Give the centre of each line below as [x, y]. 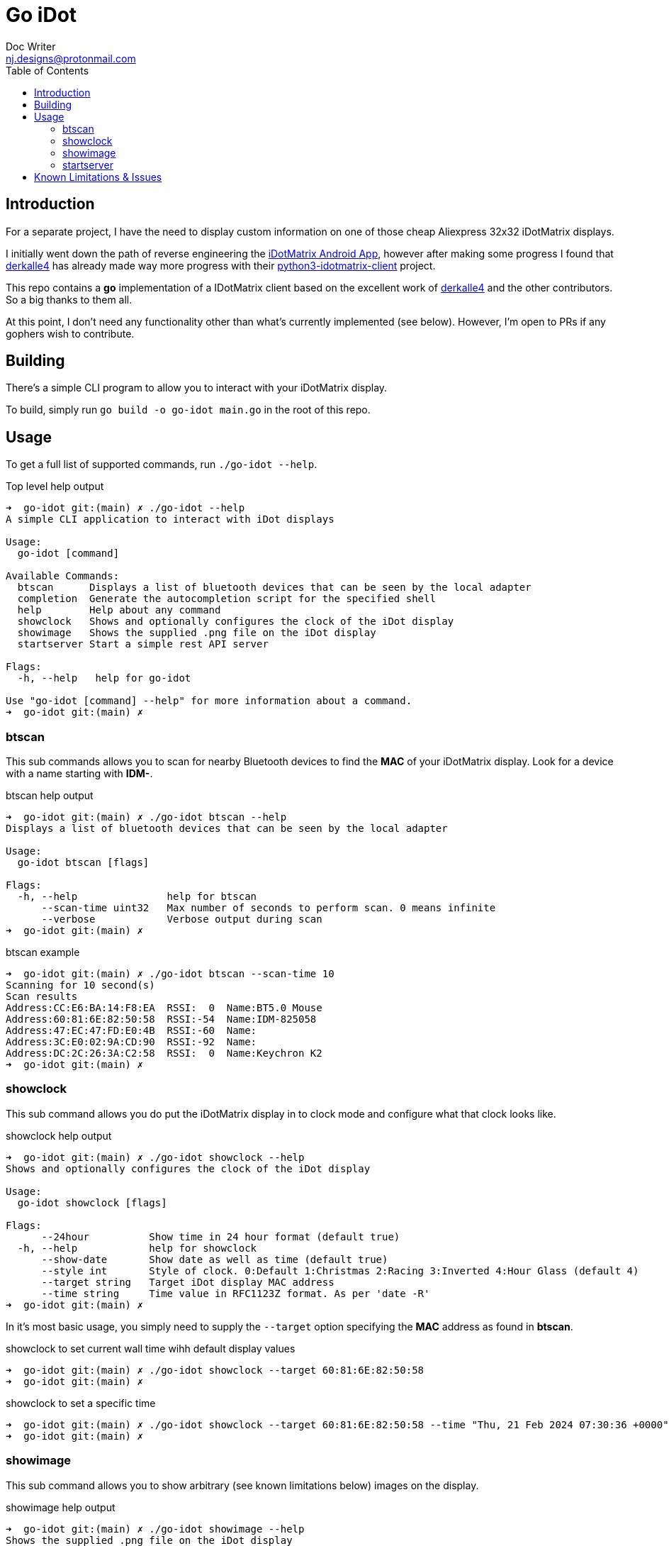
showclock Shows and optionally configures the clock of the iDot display [236, 622]
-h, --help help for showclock [137, 1248]
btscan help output [50, 796]
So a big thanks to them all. [69, 299]
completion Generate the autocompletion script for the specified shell [226, 599]
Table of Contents [47, 70]
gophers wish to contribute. [70, 333]
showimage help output [61, 1507]
